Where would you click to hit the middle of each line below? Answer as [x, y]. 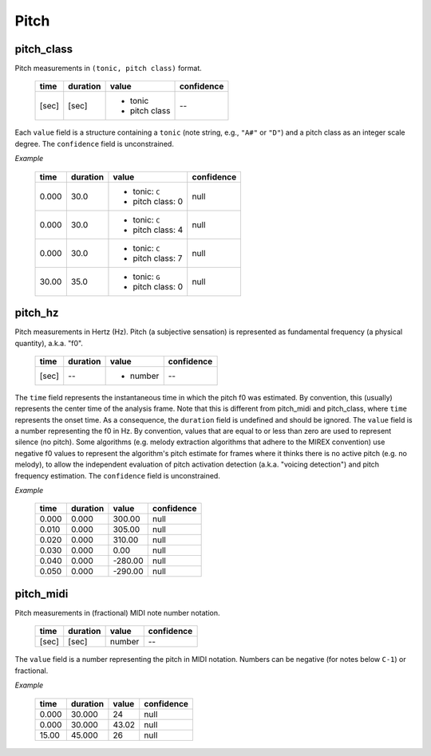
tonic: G [146, 277]
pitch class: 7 [158, 258]
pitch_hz [37, 313]
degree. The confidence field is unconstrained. [95, 144]
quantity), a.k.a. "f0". [49, 343]
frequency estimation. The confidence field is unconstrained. [118, 475]
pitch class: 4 [158, 230]
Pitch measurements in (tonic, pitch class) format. [109, 69]
